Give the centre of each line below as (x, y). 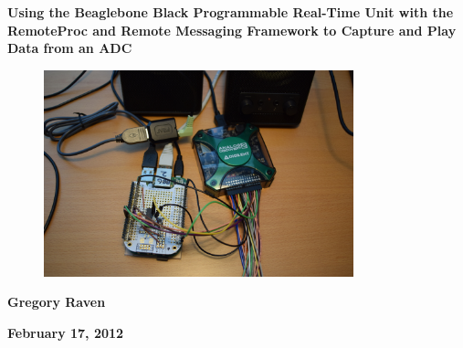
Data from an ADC (70, 48)
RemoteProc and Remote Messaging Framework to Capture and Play (232, 30)
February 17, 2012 (66, 332)
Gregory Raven (57, 302)
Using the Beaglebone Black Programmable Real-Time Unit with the (231, 12)
